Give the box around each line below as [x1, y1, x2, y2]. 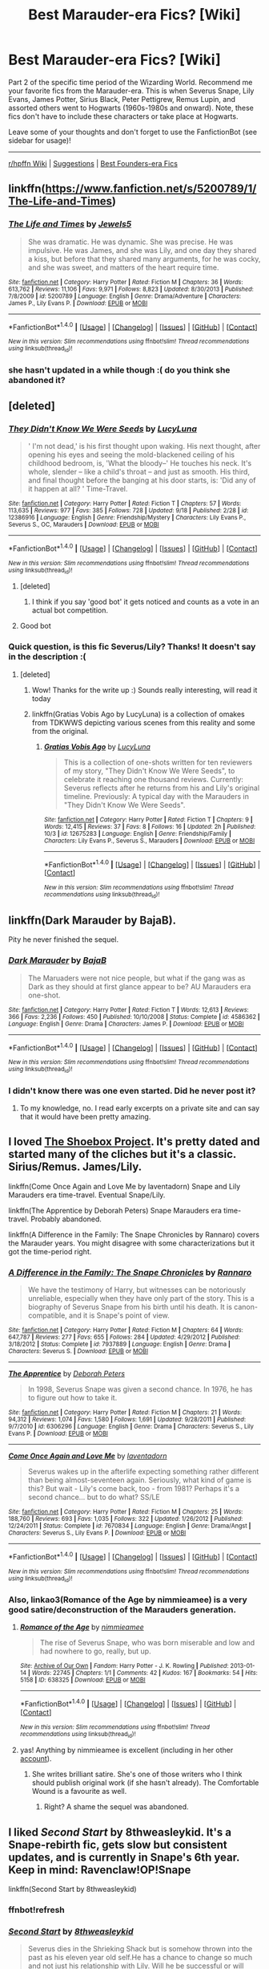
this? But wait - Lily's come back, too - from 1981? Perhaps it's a [27, 1483, 240, 1493]
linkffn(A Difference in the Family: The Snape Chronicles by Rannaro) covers [8, 1229, 260, 1239]
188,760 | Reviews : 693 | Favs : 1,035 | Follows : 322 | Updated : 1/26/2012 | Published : [8, 1514, 243, 1523]
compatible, [27, 1311, 68, 1320]
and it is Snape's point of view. [69, 1311, 170, 1320]
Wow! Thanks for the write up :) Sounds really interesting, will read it [31, 685, 258, 695]
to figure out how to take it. [27, 1392, 118, 1402]
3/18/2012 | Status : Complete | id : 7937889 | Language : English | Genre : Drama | [8, 1339, 231, 1348]
